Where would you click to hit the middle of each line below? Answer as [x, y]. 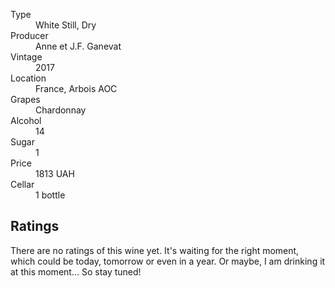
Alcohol [26, 120]
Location [28, 78]
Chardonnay [61, 110]
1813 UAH [55, 173]
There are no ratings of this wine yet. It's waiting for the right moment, [155, 250]
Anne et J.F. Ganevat [78, 46]
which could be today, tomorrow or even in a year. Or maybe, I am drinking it [168, 261]
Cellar [22, 184]
